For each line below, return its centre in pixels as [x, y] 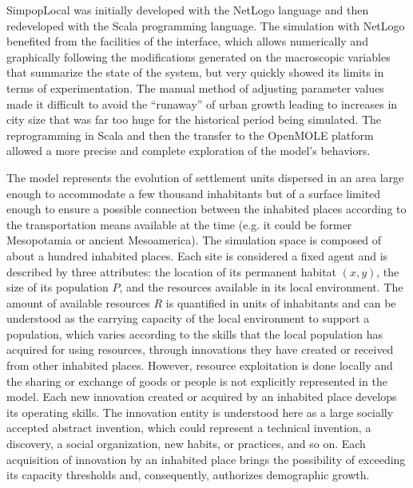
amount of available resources [78, 302]
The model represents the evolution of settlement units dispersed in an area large [205, 177]
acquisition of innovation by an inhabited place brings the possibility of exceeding [206, 459]
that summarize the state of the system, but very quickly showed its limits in [195, 72]
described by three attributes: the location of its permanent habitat [172, 271]
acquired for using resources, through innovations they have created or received [200, 349]
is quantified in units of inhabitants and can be [281, 302]
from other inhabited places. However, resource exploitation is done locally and [200, 365]
